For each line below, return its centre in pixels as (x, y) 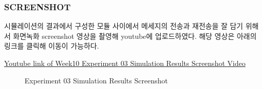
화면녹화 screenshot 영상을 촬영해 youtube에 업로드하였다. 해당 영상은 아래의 (135, 36)
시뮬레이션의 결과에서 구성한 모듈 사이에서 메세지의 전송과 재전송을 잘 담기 (124, 26)
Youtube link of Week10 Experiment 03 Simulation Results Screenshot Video (125, 63)
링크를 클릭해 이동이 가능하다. (52, 46)
